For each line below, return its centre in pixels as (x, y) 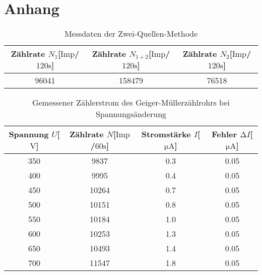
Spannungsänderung (131, 114)
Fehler (224, 134)
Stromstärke (166, 134)
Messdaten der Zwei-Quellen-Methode (131, 34)
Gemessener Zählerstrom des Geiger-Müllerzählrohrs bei (131, 103)
